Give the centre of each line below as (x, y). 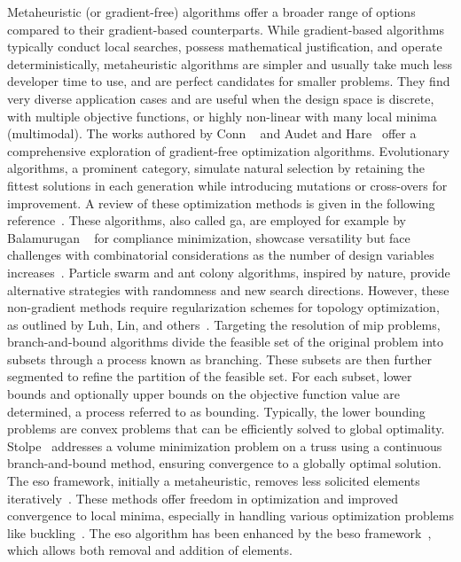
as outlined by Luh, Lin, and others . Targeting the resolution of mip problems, (224, 324)
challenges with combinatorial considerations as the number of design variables (221, 255)
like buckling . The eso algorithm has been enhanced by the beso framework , (219, 532)
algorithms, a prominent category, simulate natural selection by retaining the (216, 168)
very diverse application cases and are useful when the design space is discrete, (221, 98)
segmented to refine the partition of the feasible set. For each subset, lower (210, 376)
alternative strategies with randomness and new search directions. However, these (228, 289)
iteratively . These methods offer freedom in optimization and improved (203, 498)
